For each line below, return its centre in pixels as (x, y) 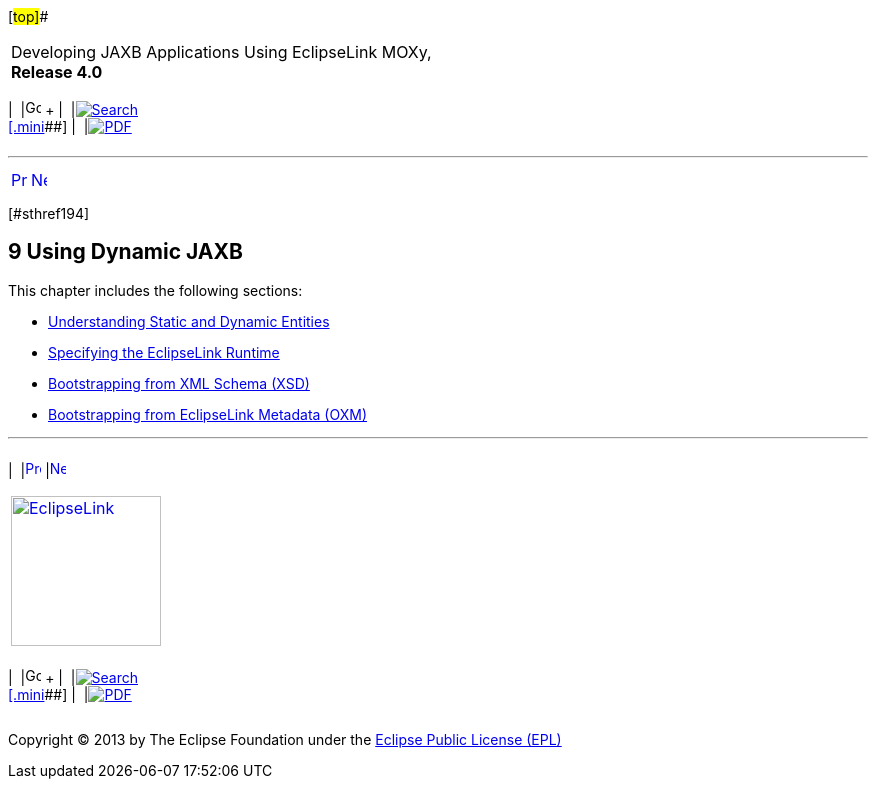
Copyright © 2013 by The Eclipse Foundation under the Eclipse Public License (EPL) (285, 739)
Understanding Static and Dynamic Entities (189, 321)
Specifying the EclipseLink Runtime (164, 352)
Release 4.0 (57, 72)
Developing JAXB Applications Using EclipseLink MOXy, (221, 52)
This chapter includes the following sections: (155, 290)
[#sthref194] (49, 213)
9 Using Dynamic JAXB (125, 252)
